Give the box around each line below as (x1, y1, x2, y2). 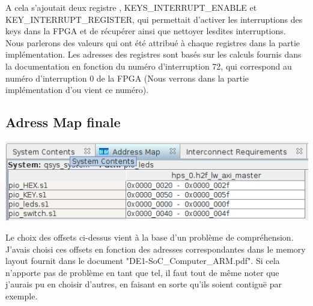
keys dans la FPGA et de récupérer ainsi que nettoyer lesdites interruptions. (5, 25, 286, 37)
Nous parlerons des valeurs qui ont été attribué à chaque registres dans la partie (5, 36, 300, 49)
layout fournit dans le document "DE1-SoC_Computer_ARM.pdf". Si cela (5, 254, 280, 267)
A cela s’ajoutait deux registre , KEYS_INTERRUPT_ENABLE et (5, 1, 257, 13)
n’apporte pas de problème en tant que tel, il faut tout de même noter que (5, 266, 279, 278)
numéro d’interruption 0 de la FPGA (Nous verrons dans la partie (5, 71, 249, 84)
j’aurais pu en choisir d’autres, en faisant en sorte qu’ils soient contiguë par (5, 278, 282, 290)
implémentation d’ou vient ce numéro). (5, 83, 149, 96)
